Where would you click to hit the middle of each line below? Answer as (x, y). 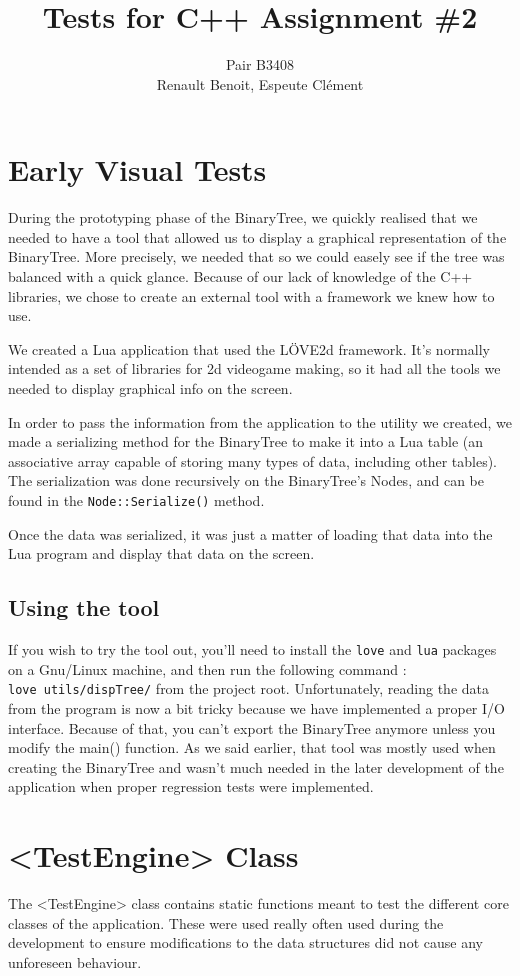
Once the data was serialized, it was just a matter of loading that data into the (250, 533)
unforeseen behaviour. (75, 961)
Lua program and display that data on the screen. (161, 553)
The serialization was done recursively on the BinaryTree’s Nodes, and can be (246, 480)
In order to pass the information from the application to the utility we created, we (260, 421)
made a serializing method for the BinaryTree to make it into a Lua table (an (246, 441)
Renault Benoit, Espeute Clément (260, 83)
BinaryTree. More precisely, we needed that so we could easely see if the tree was (256, 256)
